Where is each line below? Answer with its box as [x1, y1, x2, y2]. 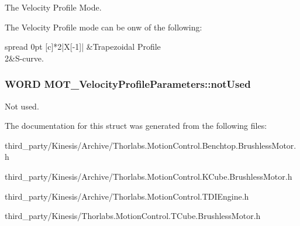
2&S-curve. [5, 52, 44, 64]
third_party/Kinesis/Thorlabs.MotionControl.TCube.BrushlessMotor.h [5, 210, 261, 222]
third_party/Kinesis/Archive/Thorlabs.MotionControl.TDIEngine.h [5, 190, 249, 202]
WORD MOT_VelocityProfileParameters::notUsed [5, 77, 251, 91]
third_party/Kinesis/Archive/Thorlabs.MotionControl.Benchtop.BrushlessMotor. [5, 139, 296, 151]
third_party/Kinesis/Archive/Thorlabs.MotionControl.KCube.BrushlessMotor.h [5, 170, 292, 182]
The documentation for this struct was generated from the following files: [5, 119, 267, 132]
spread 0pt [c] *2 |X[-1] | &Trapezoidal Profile [5, 40, 161, 53]
